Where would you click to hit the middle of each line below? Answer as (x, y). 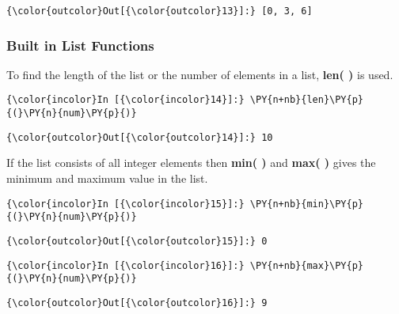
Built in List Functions (80, 45)
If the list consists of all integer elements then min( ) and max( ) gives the (191, 163)
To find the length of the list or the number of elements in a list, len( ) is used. (200, 74)
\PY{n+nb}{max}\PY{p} (307, 265)
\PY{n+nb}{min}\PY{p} (307, 204)
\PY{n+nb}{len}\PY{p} (307, 100)
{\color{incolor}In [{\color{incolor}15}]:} (125, 204)
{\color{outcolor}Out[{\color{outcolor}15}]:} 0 (137, 241)
